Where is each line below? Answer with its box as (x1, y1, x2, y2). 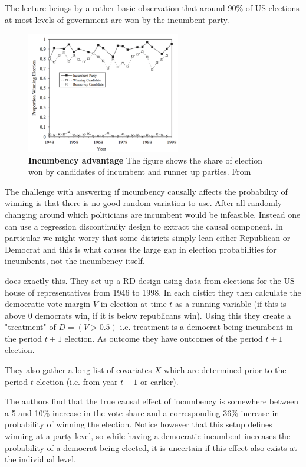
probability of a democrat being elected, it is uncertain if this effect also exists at (5, 441, 297, 453)
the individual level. (5, 453, 76, 465)
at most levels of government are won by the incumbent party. (5, 13, 229, 25)
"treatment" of (5, 321, 56, 333)
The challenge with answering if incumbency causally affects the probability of (5, 185, 288, 197)
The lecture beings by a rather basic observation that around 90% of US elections (5, 2, 300, 14)
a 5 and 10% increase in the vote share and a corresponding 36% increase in (5, 406, 279, 419)
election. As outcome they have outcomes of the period (64, 332, 263, 344)
